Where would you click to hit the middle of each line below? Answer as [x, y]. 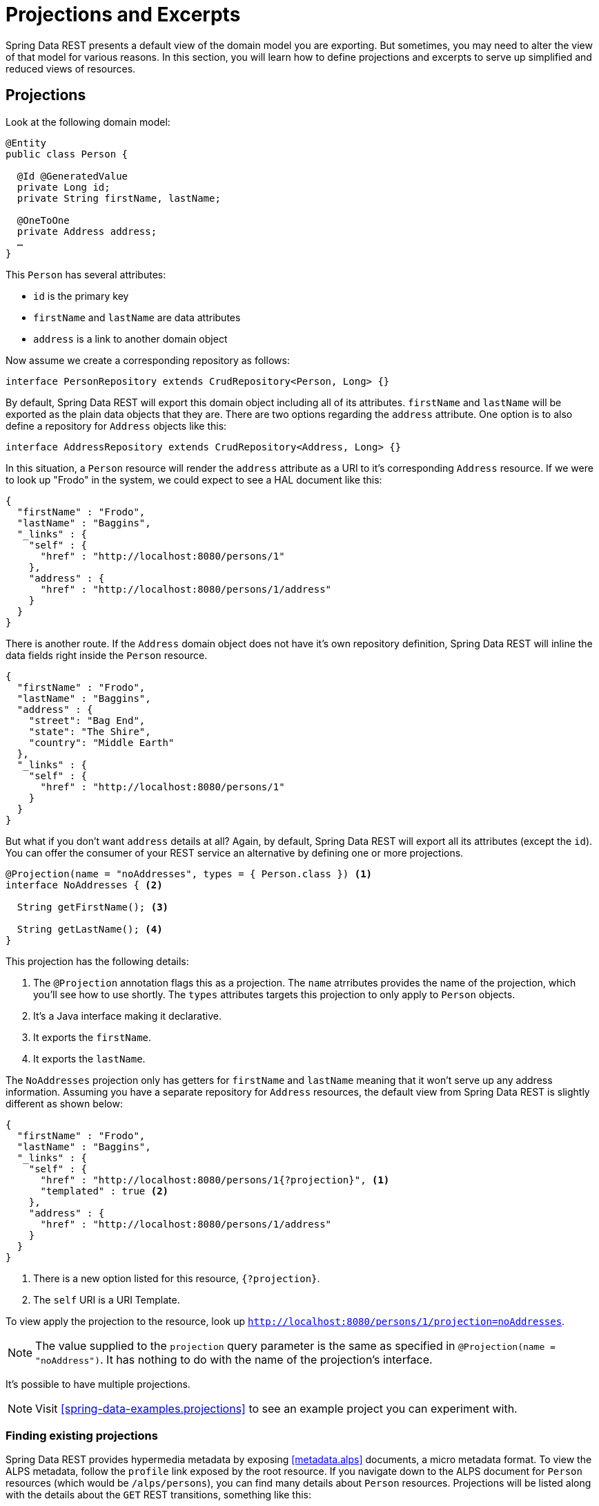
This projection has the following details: [97, 961]
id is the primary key [81, 296]
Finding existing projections [82, 1435]
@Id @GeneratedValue [72, 176]
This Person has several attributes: [86, 274]
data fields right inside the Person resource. [107, 655]
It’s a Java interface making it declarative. [127, 1016]
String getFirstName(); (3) [93, 907]
